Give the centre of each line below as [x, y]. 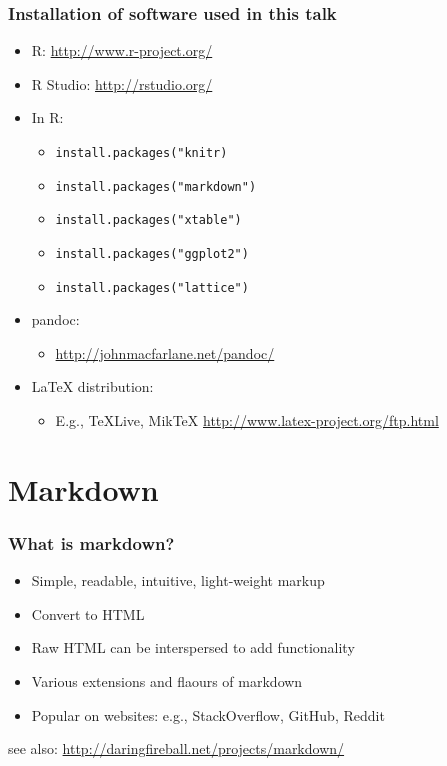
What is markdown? [91, 542]
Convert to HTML [88, 613]
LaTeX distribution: [92, 386]
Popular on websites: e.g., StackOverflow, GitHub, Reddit [208, 714]
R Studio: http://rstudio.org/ [122, 83]
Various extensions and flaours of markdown [167, 681]
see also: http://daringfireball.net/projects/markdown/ [176, 748]
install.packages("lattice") [152, 287]
